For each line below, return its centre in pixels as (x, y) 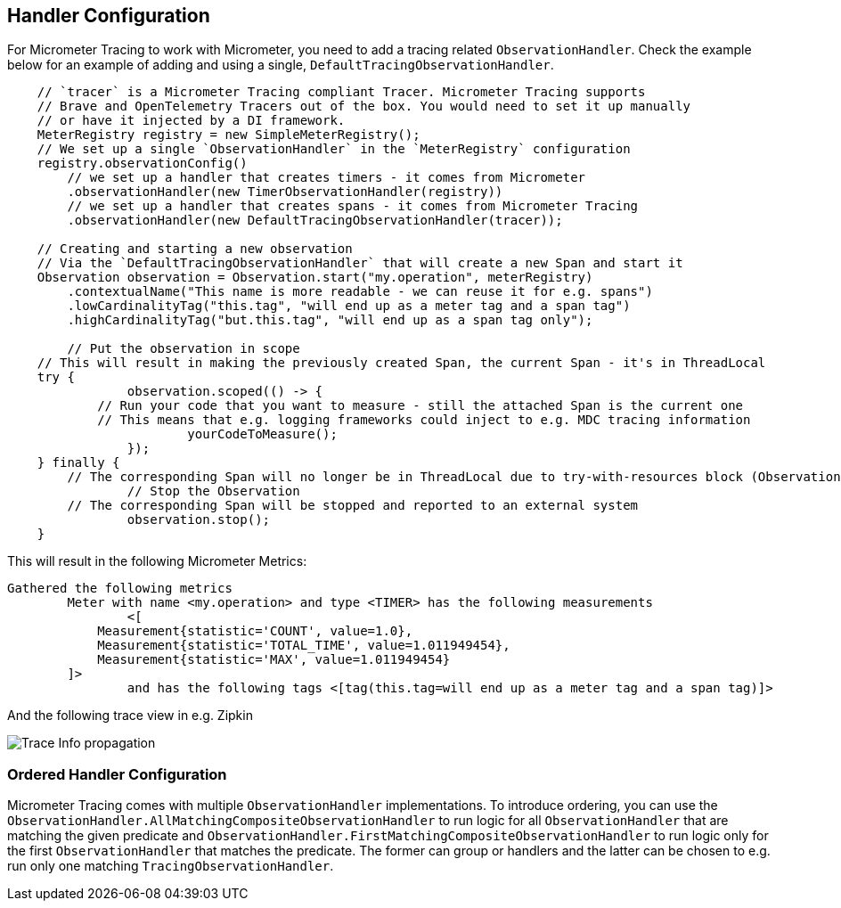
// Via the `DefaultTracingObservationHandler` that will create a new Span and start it (360, 263)
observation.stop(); (199, 520)
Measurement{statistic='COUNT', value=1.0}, (255, 631)
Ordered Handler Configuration (117, 774)
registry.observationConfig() (142, 164)
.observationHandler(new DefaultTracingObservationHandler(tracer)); (315, 221)
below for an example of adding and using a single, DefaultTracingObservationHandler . (281, 65)
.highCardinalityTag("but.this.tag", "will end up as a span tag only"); (330, 320)
